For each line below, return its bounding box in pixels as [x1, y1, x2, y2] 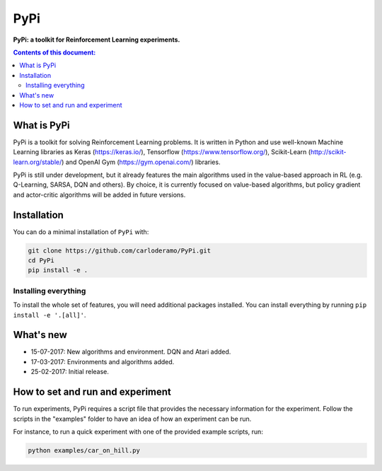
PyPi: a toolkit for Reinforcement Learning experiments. [13, 35, 180, 44]
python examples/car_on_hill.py [28, 446, 141, 454]
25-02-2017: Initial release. [30, 368, 110, 376]
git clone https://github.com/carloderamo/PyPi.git [28, 246, 212, 255]
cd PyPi [28, 257, 54, 264]
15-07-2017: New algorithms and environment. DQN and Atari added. [30, 347, 231, 356]
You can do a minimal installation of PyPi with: [13, 227, 149, 236]
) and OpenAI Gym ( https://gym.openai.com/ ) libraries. [61, 158, 221, 166]
